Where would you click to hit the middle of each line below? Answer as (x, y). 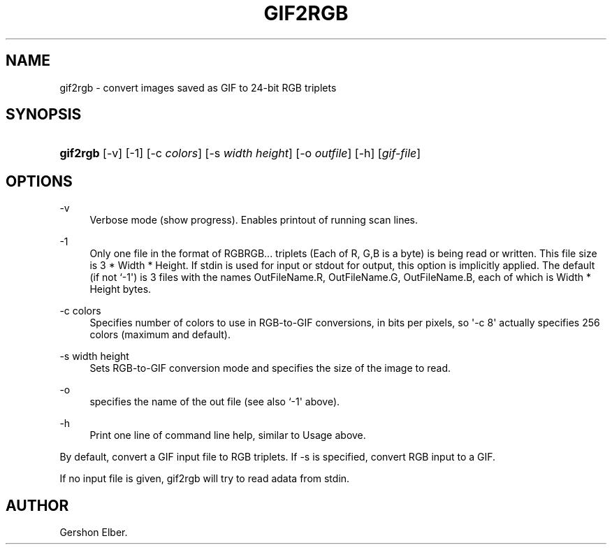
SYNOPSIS (44, 115)
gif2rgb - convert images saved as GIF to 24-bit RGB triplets (198, 87)
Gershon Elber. (94, 533)
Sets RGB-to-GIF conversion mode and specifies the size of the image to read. (270, 368)
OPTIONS (39, 181)
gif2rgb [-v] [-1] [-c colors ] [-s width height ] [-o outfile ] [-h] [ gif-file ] (240, 153)
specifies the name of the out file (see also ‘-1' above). (215, 402)
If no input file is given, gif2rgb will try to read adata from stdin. (205, 479)
